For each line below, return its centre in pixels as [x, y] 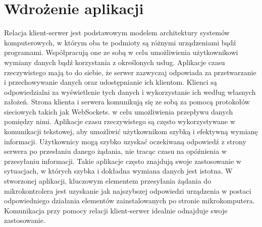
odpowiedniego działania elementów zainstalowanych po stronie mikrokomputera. [129, 201]
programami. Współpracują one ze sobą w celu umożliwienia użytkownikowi [121, 52]
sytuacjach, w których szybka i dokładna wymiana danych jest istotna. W [118, 171]
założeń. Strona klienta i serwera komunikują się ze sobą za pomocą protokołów [127, 102]
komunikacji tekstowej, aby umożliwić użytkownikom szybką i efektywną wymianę [131, 131]
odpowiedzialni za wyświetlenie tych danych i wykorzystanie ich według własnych [130, 92]
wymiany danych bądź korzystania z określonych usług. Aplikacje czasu [115, 62]
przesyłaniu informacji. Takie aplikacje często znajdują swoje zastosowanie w [123, 161]
